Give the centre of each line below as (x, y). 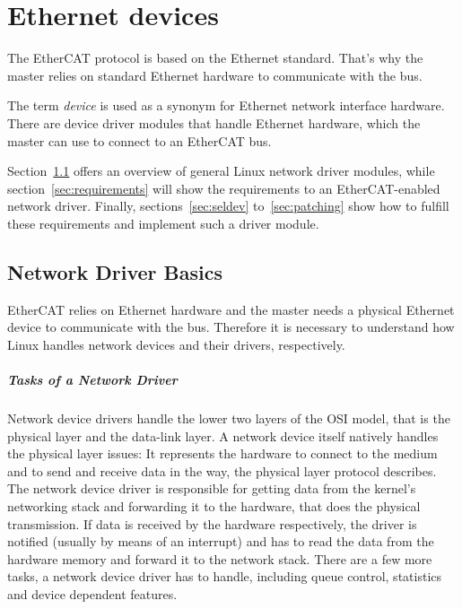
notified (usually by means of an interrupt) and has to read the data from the (221, 541)
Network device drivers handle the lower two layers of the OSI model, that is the (229, 418)
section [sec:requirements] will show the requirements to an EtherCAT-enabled (224, 188)
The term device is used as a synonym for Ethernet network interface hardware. (226, 105)
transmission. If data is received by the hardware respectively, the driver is (212, 523)
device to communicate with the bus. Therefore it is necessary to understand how (231, 327)
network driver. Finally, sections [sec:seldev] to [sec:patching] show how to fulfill (228, 206)
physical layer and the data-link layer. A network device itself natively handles (223, 435)
